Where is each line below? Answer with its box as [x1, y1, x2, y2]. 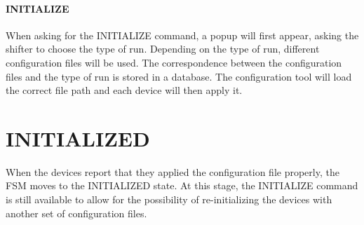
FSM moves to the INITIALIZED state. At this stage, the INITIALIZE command [6, 178, 358, 193]
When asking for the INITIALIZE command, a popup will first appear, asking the [6, 27, 359, 42]
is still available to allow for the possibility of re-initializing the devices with [6, 192, 332, 207]
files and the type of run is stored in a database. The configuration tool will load [6, 69, 352, 83]
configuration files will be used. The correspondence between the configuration [6, 55, 342, 69]
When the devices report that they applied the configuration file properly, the [6, 164, 339, 179]
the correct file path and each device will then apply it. [6, 83, 243, 97]
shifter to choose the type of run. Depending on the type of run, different [6, 41, 320, 56]
